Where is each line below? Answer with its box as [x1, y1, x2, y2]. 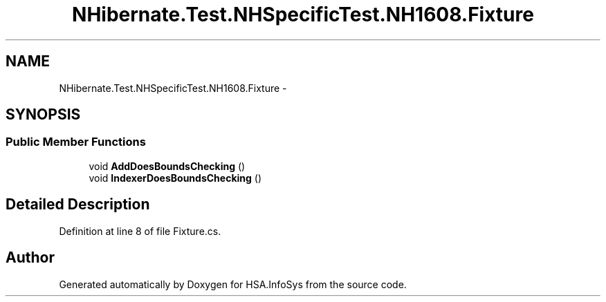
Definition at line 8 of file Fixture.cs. [59, 225, 221, 237]
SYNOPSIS [6, 106, 81, 124]
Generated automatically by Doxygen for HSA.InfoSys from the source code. [59, 278, 407, 290]
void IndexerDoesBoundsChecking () [89, 171, 262, 184]
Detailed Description [6, 196, 150, 214]
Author [6, 249, 55, 267]
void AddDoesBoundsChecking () [89, 160, 246, 172]
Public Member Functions [6, 135, 146, 149]
